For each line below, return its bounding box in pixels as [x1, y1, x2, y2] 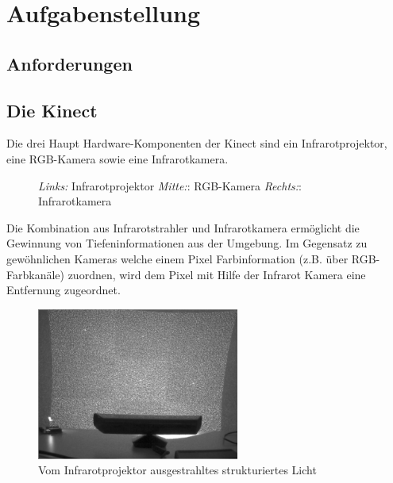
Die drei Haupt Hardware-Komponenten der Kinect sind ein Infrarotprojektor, [6, 135, 387, 151]
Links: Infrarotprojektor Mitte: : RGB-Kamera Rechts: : [38, 177, 302, 194]
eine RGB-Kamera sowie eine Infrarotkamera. [6, 150, 229, 167]
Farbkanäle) [6, 266, 64, 282]
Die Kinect [6, 98, 98, 122]
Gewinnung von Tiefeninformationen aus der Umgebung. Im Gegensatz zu [6, 235, 368, 251]
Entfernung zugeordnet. [6, 282, 121, 298]
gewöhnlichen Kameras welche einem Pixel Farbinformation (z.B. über [6, 250, 349, 266]
